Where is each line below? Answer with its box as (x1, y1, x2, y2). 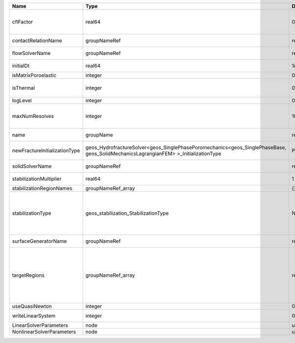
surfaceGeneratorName (12, 238, 67, 244)
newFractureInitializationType (12, 147, 81, 154)
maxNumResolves (12, 113, 54, 119)
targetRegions (12, 272, 45, 279)
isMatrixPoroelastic (12, 72, 57, 79)
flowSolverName (12, 50, 51, 57)
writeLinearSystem (12, 313, 56, 319)
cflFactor (12, 19, 33, 25)
